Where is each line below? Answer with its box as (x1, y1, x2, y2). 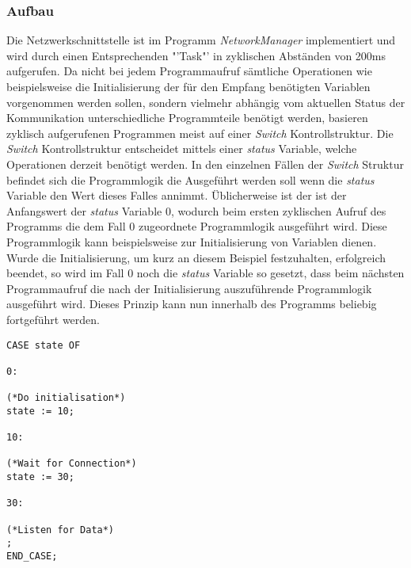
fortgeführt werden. (6, 311, 100, 327)
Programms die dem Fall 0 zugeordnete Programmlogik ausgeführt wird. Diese (6, 218, 387, 234)
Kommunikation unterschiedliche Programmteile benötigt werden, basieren (6, 109, 368, 126)
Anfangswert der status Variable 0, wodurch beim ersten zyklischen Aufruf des (6, 202, 386, 219)
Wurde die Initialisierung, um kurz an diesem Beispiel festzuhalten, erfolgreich (6, 249, 386, 265)
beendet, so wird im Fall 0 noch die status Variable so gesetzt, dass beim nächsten (6, 265, 405, 281)
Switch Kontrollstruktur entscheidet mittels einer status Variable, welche (6, 140, 357, 157)
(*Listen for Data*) (6, 524, 115, 536)
